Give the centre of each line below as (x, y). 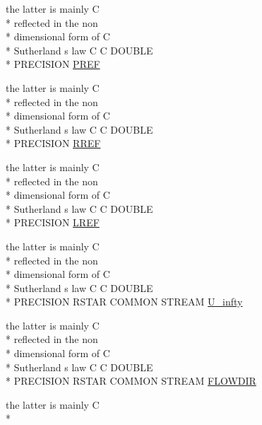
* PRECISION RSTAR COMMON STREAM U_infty (124, 302)
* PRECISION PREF (53, 64)
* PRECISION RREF (53, 143)
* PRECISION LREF (53, 222)
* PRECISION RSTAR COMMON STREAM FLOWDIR (131, 381)
